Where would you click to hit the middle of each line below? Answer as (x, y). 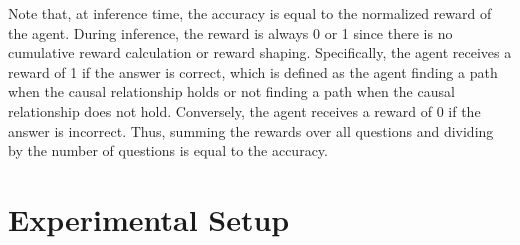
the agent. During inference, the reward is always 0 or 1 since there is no (230, 32)
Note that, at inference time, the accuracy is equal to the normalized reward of (250, 13)
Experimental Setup (149, 218)
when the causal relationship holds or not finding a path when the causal (231, 91)
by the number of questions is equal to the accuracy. (168, 150)
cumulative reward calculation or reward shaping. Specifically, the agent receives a (260, 52)
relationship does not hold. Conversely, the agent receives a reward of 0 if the (244, 110)
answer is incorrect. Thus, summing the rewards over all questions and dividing (251, 130)
